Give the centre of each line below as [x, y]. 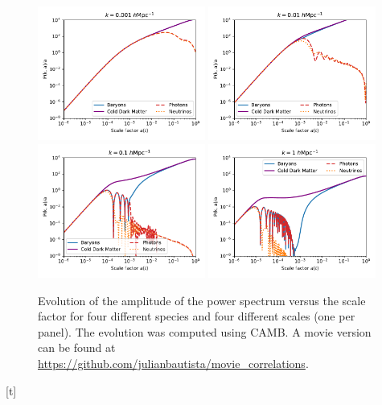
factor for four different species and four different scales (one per [197, 316]
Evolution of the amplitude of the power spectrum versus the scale [202, 300]
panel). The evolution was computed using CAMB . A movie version [205, 331]
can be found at [77, 347]
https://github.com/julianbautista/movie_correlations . [173, 363]
